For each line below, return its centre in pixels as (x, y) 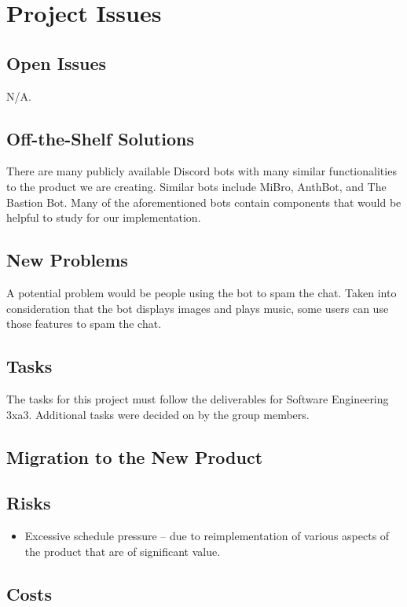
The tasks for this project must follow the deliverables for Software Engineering (198, 398)
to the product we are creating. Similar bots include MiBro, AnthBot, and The (196, 186)
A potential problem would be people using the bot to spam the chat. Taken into (202, 292)
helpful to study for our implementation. (104, 217)
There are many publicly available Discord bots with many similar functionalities (202, 171)
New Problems (67, 260)
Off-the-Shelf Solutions (100, 138)
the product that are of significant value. (123, 551)
